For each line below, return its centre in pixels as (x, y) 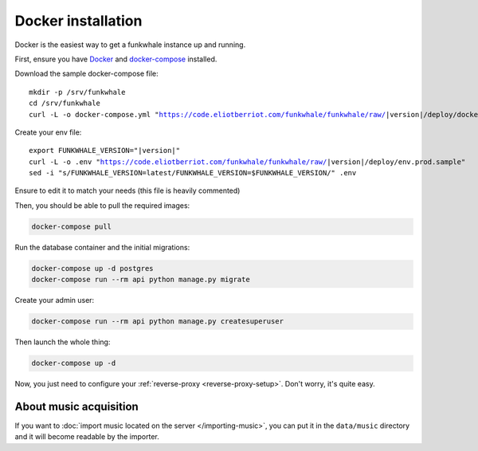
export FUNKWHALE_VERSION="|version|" (105, 151)
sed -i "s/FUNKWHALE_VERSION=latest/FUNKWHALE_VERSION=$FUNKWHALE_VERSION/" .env (193, 173)
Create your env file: (48, 132)
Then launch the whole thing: (63, 342)
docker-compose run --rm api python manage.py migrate (141, 280)
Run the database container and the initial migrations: (102, 247)
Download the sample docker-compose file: (86, 74)
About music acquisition (76, 406)
